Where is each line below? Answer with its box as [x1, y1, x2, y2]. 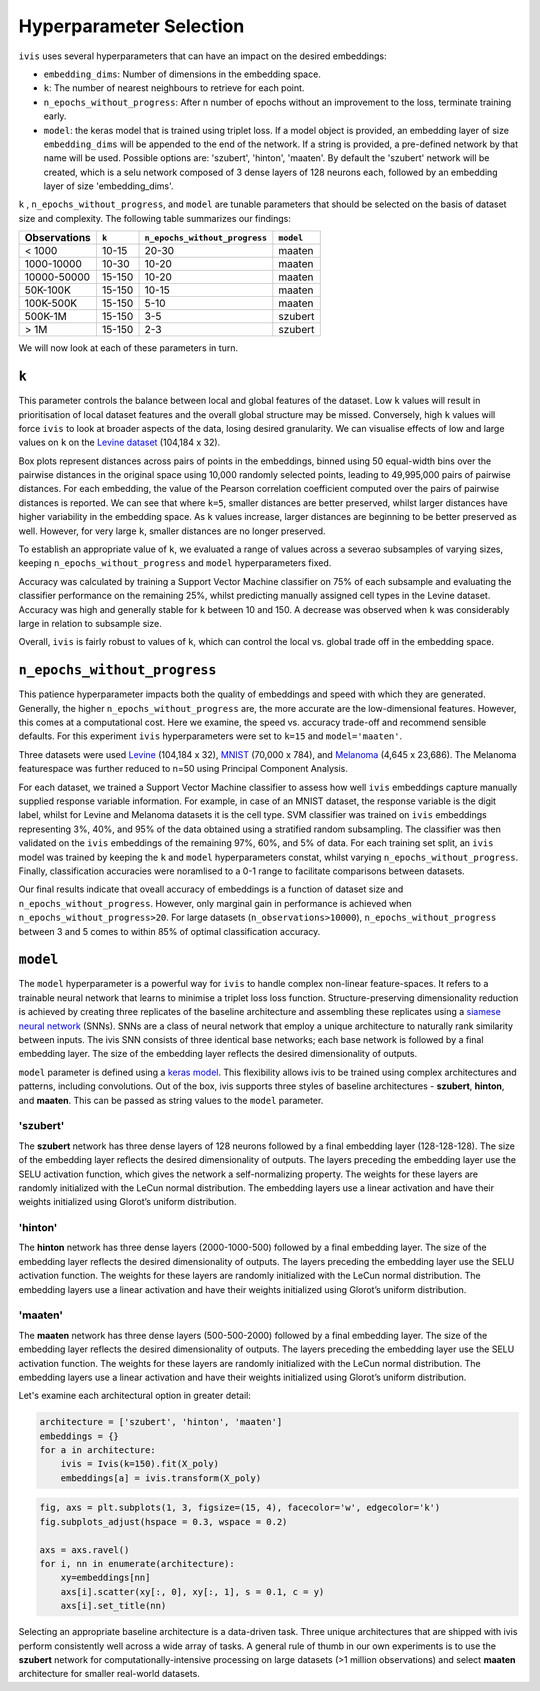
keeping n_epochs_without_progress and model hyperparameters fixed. [18, 557, 332, 569]
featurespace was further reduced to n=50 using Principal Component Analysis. [18, 763, 349, 775]
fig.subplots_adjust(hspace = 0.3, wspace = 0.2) [39, 1516, 288, 1527]
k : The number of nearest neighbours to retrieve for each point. [43, 82, 305, 94]
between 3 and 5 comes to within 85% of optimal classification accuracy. [18, 925, 321, 937]
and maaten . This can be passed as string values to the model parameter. [18, 1094, 324, 1106]
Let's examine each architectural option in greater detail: [18, 1390, 252, 1402]
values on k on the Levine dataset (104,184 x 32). [18, 436, 221, 449]
